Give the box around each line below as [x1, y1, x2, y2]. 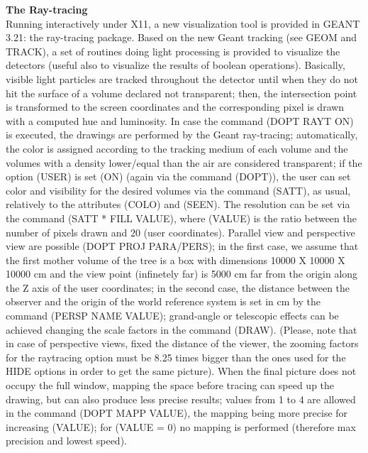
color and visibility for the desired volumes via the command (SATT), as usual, [6, 182, 351, 197]
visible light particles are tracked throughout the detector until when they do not [6, 71, 358, 86]
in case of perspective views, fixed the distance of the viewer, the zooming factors [6, 336, 359, 351]
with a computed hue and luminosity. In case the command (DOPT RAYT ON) [6, 113, 354, 128]
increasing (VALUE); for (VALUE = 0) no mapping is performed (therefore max [6, 419, 356, 434]
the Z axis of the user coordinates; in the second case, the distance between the [6, 280, 350, 295]
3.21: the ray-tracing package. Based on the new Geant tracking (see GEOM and [6, 30, 357, 45]
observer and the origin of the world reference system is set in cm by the [6, 294, 320, 309]
